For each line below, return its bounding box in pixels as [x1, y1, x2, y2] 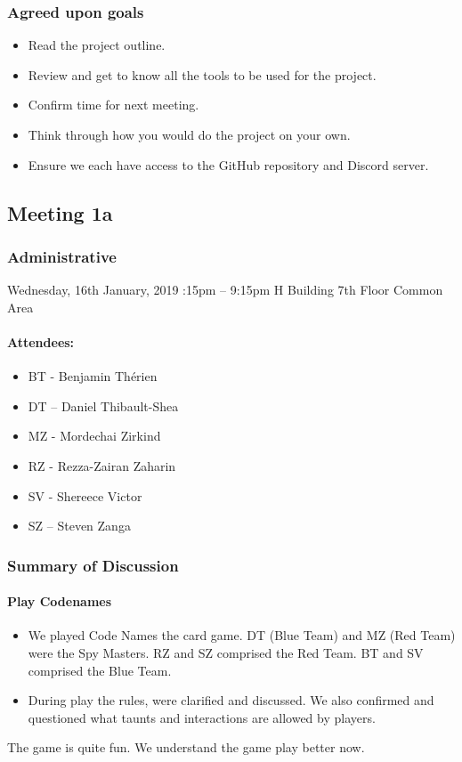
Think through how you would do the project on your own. [28, 126, 351, 143]
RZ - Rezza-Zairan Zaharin [28, 456, 176, 474]
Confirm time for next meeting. [28, 95, 199, 114]
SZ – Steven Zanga [28, 516, 131, 535]
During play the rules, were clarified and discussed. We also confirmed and [28, 691, 434, 709]
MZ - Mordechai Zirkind [28, 426, 161, 445]
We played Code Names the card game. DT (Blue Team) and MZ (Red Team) [28, 626, 456, 644]
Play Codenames [7, 592, 112, 611]
